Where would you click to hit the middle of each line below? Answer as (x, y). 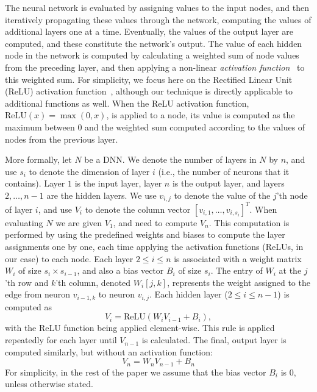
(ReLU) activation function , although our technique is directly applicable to (149, 91)
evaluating (24, 222)
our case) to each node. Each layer (69, 258)
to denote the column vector (138, 209)
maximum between (40, 127)
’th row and (27, 282)
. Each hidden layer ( (189, 294)
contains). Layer (35, 183)
